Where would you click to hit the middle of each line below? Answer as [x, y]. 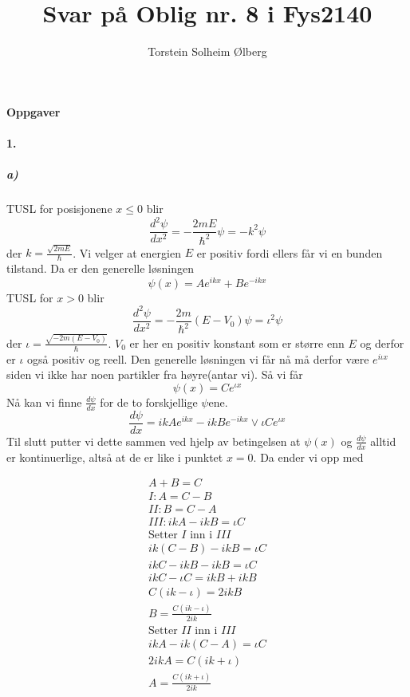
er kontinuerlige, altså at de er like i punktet [115, 457]
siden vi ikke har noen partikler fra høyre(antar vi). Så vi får [155, 374]
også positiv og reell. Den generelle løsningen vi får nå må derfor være [198, 358]
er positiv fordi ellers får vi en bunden [290, 252]
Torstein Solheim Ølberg [207, 51]
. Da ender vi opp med [308, 457]
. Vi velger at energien [127, 252]
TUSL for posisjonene [59, 209]
